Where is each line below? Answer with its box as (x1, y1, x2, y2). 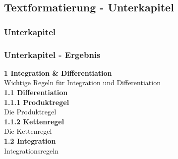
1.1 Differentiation (4, 87, 68, 98)
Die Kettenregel (4, 126, 52, 136)
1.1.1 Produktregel (4, 97, 69, 107)
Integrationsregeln (4, 145, 59, 156)
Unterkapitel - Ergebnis (4, 48, 101, 60)
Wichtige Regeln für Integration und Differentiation (4, 77, 161, 88)
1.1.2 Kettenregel (4, 116, 64, 126)
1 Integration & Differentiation (4, 67, 112, 78)
